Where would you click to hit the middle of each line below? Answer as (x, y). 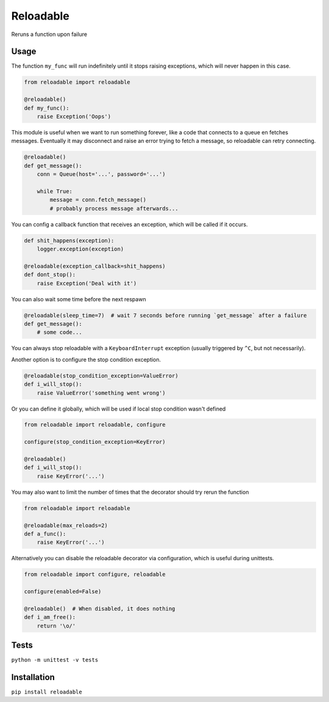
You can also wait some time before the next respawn (79, 299)
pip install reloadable (47, 692)
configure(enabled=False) (63, 592)
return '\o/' (56, 626)
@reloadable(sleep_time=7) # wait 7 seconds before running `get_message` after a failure (165, 315)
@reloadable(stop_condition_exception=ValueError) (101, 375)
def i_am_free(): (50, 617)
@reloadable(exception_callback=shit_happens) (95, 266)
